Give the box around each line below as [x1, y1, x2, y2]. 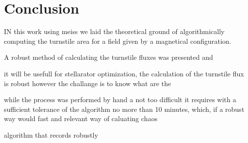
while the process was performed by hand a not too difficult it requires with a [4, 94, 236, 105]
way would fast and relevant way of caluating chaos [4, 113, 158, 124]
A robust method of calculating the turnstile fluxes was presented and [4, 52, 213, 62]
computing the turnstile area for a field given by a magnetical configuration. [4, 36, 231, 46]
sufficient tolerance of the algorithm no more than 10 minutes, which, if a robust [4, 104, 245, 114]
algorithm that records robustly [4, 129, 98, 140]
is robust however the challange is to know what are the [4, 78, 171, 88]
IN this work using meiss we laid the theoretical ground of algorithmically [4, 26, 225, 36]
